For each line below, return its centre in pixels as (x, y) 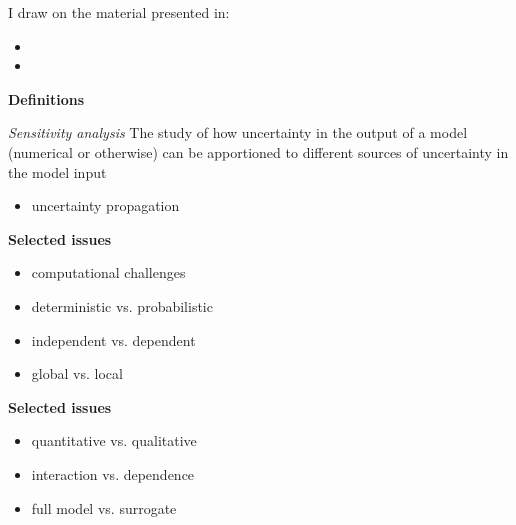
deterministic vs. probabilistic (122, 305)
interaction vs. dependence (113, 473)
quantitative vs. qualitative (114, 440)
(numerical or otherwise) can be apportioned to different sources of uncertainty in (258, 151)
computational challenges (108, 272)
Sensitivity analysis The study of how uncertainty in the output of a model (238, 132)
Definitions (46, 98)
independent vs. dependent (113, 339)
